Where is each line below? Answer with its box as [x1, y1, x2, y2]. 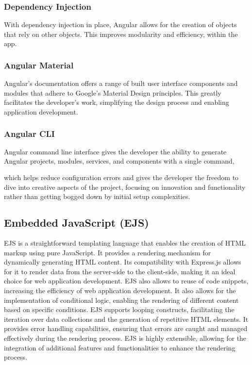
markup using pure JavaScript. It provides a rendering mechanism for [4, 247, 211, 257]
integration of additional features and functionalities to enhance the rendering [4, 342, 235, 352]
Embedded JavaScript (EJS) [4, 215, 149, 230]
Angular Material [4, 59, 74, 71]
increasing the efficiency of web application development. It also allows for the [4, 285, 236, 295]
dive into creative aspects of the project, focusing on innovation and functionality [4, 182, 246, 192]
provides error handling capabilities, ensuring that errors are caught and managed [4, 323, 248, 333]
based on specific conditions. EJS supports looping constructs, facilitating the [4, 304, 235, 315]
